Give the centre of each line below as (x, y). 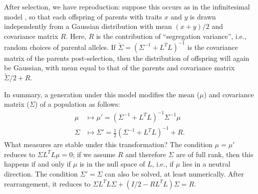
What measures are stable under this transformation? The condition (108, 144)
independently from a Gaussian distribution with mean (88, 26)
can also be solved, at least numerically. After (174, 173)
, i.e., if (163, 164)
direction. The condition (41, 173)
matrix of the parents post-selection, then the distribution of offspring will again (127, 58)
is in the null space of (112, 164)
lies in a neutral (206, 164)
